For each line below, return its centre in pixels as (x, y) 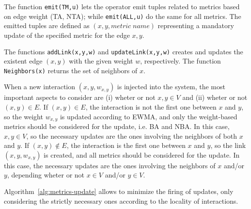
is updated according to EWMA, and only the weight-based (149, 116)
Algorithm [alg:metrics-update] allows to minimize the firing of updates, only (119, 191)
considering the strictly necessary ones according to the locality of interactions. (121, 201)
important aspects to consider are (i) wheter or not (80, 97)
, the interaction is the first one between (126, 145)
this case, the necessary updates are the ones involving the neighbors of (110, 165)
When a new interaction (40, 87)
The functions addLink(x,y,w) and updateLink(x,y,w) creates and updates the (124, 51)
